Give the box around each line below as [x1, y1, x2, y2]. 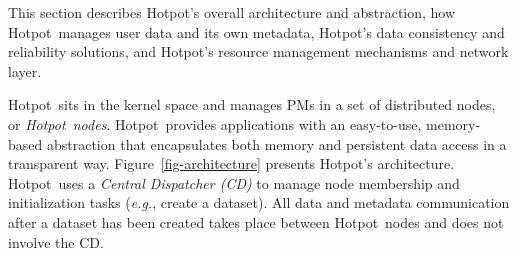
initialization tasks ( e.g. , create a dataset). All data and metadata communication [8, 192, 510, 213]
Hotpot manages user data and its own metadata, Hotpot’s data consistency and [8, 21, 505, 42]
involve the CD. [8, 231, 104, 252]
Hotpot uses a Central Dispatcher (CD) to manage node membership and [8, 172, 460, 193]
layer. [8, 60, 42, 81]
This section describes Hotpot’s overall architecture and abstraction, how [8, 2, 456, 22]
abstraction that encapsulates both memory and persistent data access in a [46, 133, 507, 154]
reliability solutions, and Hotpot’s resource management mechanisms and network [8, 41, 509, 62]
